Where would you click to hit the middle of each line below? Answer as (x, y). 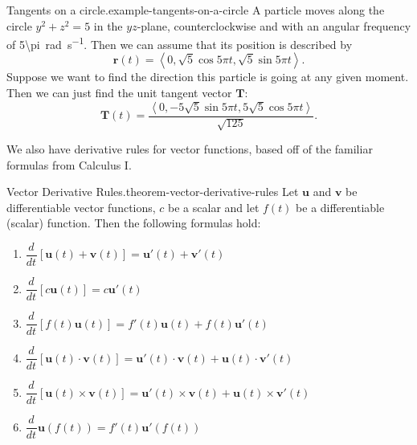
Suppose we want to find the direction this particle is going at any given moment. (208, 77)
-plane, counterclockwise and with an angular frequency (274, 25)
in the (108, 25)
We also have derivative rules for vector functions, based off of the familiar (190, 149)
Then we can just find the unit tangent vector (119, 93)
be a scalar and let (214, 207)
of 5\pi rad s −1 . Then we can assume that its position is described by (180, 43)
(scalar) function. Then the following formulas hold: (134, 223)
